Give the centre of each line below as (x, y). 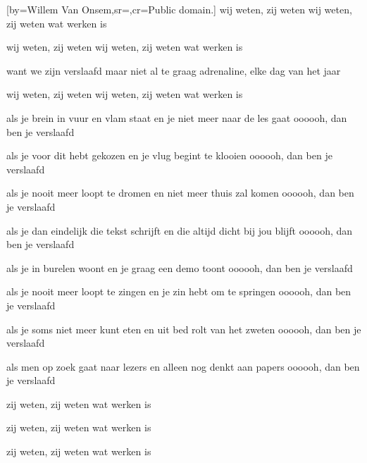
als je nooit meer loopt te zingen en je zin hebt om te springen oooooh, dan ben (179, 291)
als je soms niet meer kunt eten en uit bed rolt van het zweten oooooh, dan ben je (184, 329)
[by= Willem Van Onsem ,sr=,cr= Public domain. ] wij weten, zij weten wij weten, (179, 9)
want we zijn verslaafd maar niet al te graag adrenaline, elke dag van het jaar (174, 70)
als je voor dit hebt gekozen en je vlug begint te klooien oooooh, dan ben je (169, 155)
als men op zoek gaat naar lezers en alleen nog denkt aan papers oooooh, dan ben (183, 366)
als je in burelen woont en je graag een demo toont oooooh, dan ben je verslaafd (180, 267)
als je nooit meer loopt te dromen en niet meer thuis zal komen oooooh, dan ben (180, 193)
